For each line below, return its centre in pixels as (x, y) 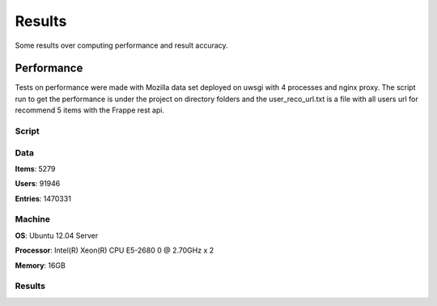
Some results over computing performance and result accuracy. (121, 45)
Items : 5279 (35, 168)
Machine (32, 219)
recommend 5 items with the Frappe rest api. (90, 110)
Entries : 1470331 (43, 198)
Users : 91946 (38, 184)
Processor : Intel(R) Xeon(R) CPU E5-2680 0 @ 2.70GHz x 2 (115, 250)
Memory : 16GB (40, 265)
